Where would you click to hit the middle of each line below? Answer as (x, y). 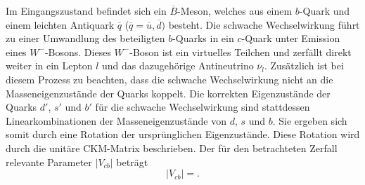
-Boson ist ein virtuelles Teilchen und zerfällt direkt (241, 52)
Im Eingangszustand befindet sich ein (86, 11)
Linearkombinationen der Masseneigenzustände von (116, 120)
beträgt (132, 162)
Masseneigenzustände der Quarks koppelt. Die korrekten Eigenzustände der (168, 93)
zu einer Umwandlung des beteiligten (85, 38)
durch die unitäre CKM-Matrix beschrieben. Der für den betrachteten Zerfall (172, 148)
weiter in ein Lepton (49, 66)
